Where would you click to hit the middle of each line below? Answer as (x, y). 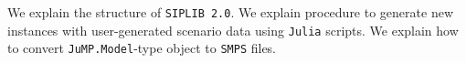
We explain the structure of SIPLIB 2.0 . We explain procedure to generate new (230, 12)
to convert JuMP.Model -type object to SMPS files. (142, 48)
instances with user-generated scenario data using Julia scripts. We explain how (233, 30)
